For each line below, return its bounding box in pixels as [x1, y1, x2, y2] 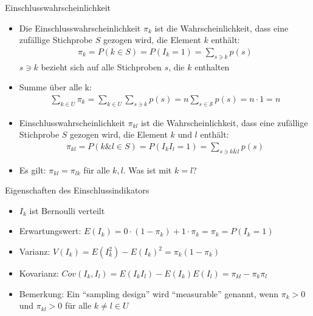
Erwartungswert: [19, 224, 81, 237]
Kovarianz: [19, 267, 59, 280]
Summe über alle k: [19, 81, 92, 93]
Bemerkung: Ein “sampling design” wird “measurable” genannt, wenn [19, 287, 278, 300]
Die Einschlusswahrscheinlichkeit [19, 21, 141, 34]
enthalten [194, 60, 230, 73]
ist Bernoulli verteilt [29, 204, 105, 217]
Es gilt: [19, 163, 46, 176]
